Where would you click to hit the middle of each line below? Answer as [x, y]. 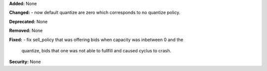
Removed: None [26, 31]
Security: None [25, 62]
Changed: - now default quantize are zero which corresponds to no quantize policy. [95, 13]
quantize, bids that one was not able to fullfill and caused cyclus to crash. [96, 50]
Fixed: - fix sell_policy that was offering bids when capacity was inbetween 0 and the [96, 40]
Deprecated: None [28, 22]
